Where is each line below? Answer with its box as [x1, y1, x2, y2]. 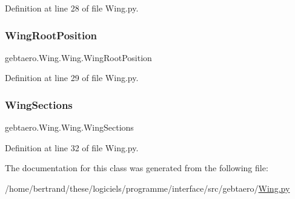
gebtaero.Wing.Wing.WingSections [5, 121, 134, 134]
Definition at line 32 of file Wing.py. [5, 141, 139, 154]
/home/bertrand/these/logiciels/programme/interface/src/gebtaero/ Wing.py [5, 182, 290, 194]
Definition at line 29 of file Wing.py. [5, 71, 139, 84]
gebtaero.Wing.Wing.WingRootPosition [5, 51, 152, 64]
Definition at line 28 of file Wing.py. [5, 2, 139, 14]
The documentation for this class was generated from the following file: [5, 161, 268, 174]
